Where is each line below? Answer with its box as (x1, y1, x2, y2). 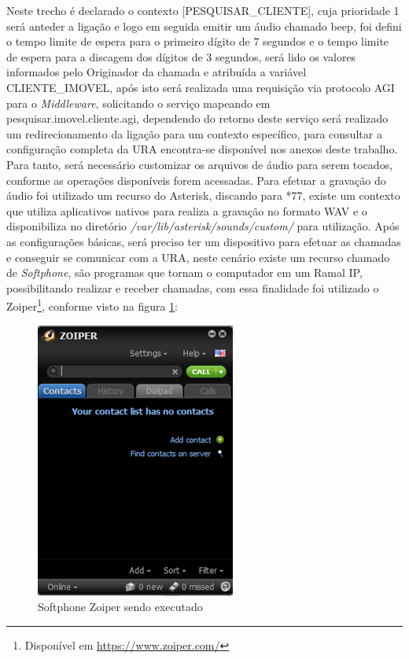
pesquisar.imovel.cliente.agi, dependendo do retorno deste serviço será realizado (6, 110, 389, 127)
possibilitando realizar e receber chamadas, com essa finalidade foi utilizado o (6, 279, 379, 296)
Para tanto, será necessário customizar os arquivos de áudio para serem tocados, (6, 156, 393, 172)
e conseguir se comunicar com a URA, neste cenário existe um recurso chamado (6, 249, 390, 265)
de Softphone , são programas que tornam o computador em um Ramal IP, (6, 264, 363, 281)
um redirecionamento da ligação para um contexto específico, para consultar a (6, 125, 382, 142)
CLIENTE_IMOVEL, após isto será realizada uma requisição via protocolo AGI (6, 79, 395, 95)
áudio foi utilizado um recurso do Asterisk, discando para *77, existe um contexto (6, 187, 400, 204)
